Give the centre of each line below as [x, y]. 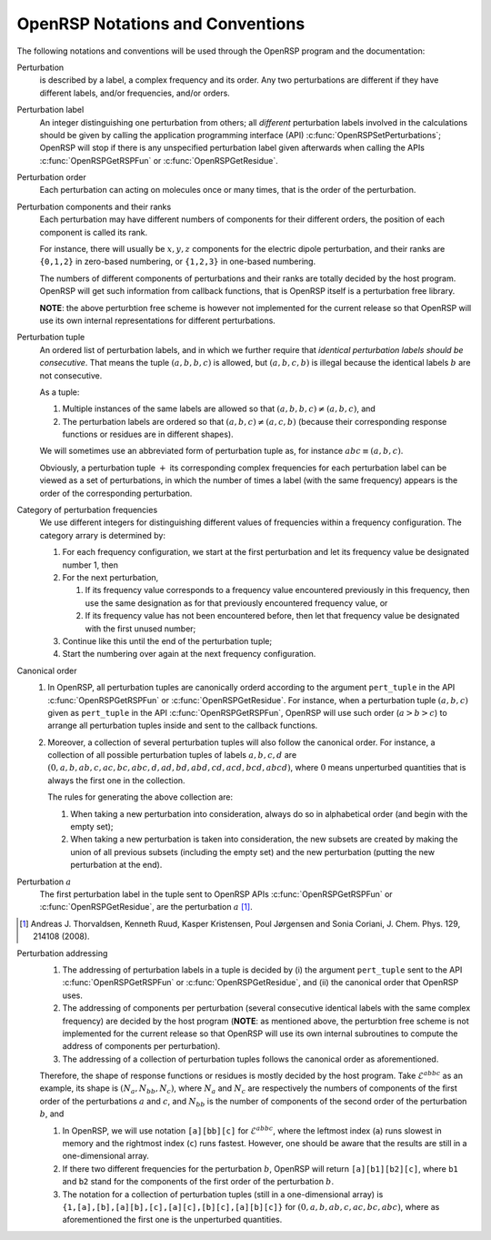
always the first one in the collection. [116, 780]
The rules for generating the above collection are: [140, 797]
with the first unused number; [140, 629]
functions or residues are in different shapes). [148, 434]
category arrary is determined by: [102, 535]
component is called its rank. [94, 232]
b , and [52, 1114]
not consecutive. [71, 375]
